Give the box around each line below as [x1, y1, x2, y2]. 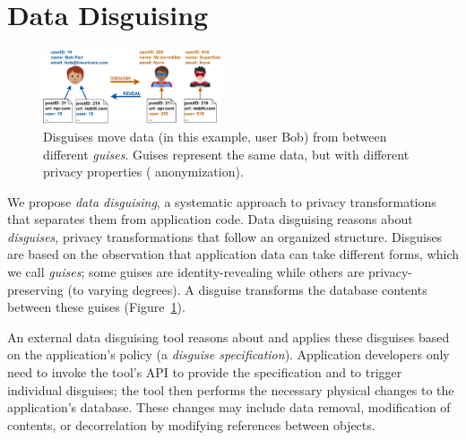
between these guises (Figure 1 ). [7, 298, 186, 316]
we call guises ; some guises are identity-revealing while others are [7, 263, 365, 281]
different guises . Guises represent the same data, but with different [43, 144, 410, 163]
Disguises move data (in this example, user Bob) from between [43, 126, 387, 145]
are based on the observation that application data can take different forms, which [7, 245, 459, 263]
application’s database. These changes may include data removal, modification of [7, 398, 451, 417]
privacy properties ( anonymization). [43, 162, 244, 181]
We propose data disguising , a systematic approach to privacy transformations [7, 192, 436, 211]
